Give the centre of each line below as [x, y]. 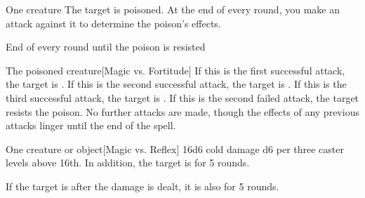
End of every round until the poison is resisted [106, 47]
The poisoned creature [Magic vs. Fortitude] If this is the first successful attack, [175, 70]
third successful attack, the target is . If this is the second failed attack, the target [182, 97]
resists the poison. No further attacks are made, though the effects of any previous [182, 111]
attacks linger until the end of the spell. [91, 125]
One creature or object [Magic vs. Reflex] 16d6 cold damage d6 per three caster [175, 148]
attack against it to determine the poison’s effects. [113, 23]
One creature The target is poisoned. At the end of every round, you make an [173, 9]
